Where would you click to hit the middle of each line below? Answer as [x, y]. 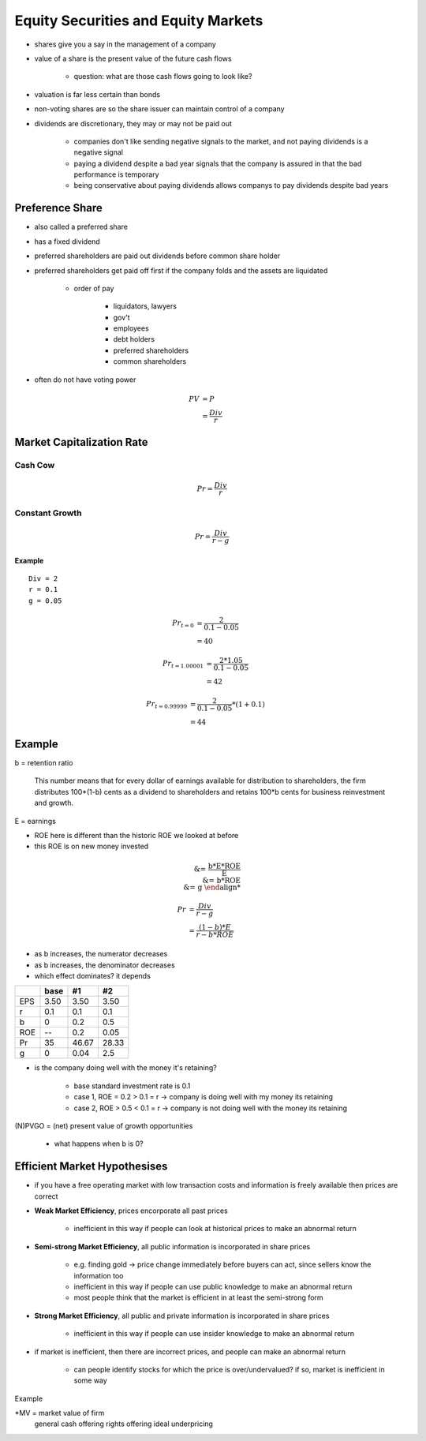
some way [91, 1380]
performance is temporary [116, 174]
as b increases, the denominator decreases [105, 965]
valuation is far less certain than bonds [97, 94]
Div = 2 [43, 579]
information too [99, 1275]
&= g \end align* [212, 887]
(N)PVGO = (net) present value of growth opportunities [104, 1125]
